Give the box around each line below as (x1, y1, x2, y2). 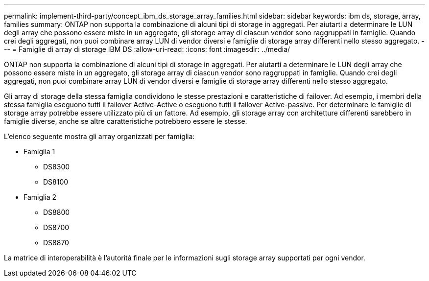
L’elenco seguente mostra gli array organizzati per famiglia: (4, 132, 195, 140)
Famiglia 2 (24, 193, 57, 201)
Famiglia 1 (24, 147, 55, 156)
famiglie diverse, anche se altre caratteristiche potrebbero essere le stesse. (4, 117, 247, 125)
